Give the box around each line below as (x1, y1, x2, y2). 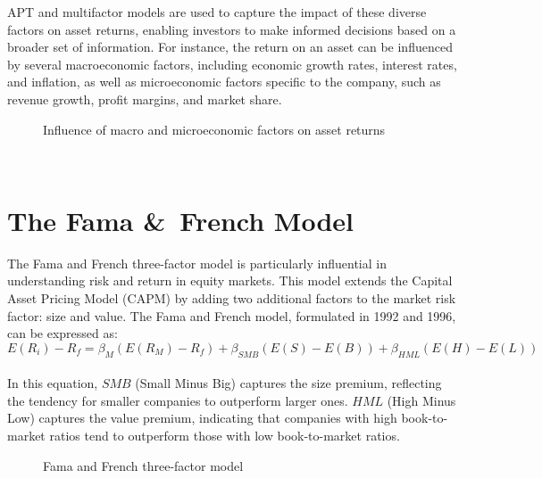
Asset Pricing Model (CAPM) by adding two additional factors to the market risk (7, 289, 456, 308)
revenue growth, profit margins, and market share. (7, 89, 282, 108)
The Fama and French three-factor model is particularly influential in (7, 253, 387, 272)
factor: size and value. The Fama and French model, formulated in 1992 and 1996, (7, 306, 456, 325)
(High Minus (387, 391, 456, 409)
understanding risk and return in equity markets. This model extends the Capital (7, 271, 453, 290)
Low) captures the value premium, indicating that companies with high (7, 408, 397, 427)
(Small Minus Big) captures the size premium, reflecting (135, 374, 442, 392)
